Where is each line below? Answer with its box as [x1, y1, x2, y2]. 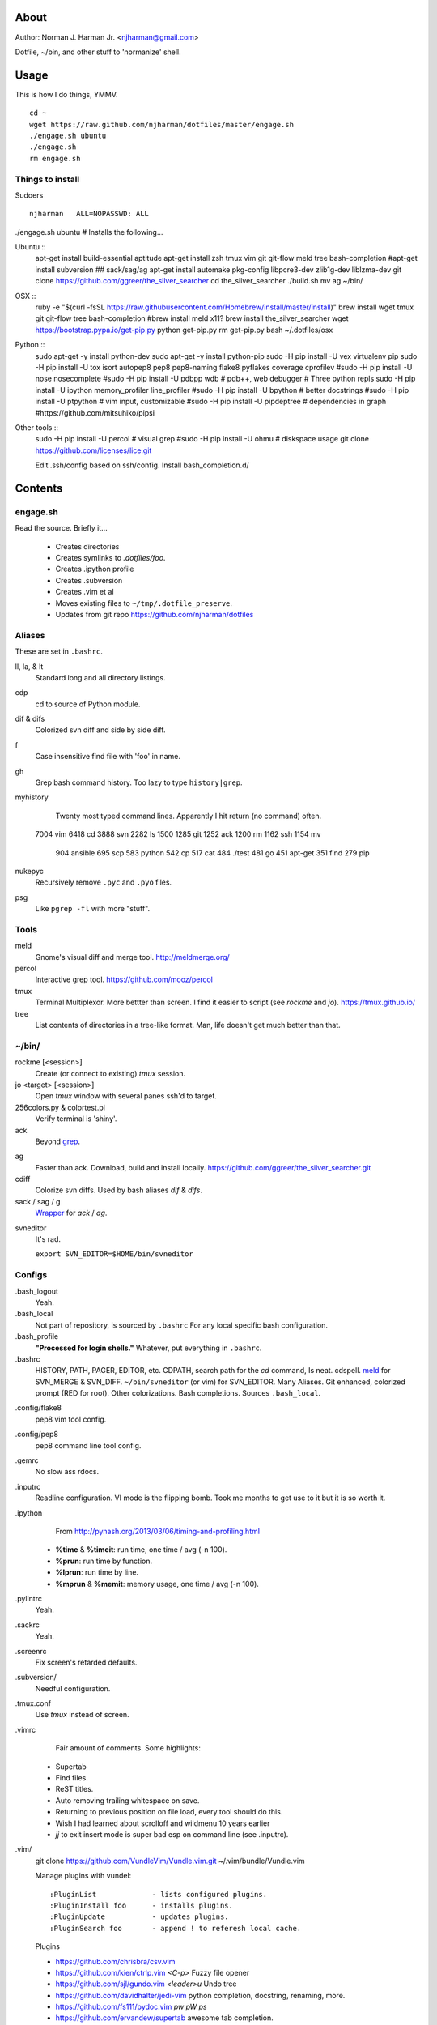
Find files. [55, 1773, 88, 1783]
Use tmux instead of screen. [35, 1710, 129, 1720]
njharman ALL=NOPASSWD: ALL [29, 209, 150, 219]
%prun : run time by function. [55, 1556, 153, 1566]
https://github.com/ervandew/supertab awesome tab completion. [55, 2013, 274, 2023]
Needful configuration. [35, 1683, 111, 1693]
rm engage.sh [29, 154, 81, 163]
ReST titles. [55, 1784, 94, 1794]
